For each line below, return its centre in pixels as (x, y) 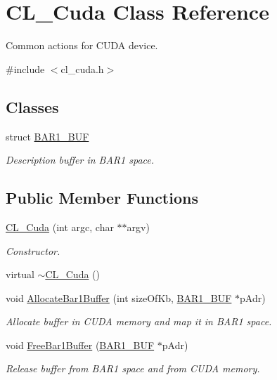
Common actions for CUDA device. (82, 45)
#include (25, 68)
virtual (20, 274)
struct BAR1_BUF (47, 136)
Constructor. (33, 250)
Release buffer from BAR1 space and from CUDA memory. (133, 368)
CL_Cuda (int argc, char (60, 227)
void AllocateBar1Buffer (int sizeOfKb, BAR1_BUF (119, 297)
